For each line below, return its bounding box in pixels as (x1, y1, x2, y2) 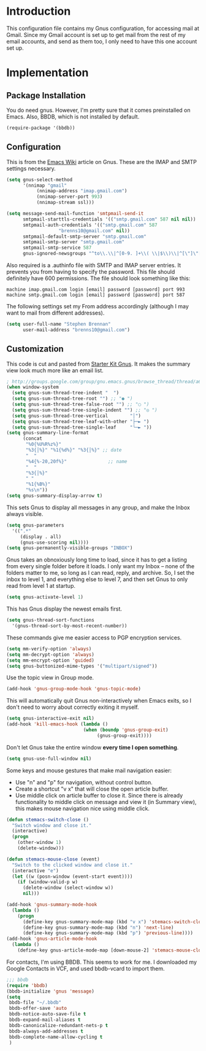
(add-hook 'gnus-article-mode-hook (6, 936, 97, 942)
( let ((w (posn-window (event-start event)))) (12, 873, 133, 880)
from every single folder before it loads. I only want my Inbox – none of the (6, 563, 195, 570)
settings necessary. (6, 165, 56, 172)
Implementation (6, 66, 89, 80)
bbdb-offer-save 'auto (9, 1006, 67, 1012)
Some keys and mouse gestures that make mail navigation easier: (6, 767, 172, 774)
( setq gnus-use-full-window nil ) (6, 756, 92, 762)
